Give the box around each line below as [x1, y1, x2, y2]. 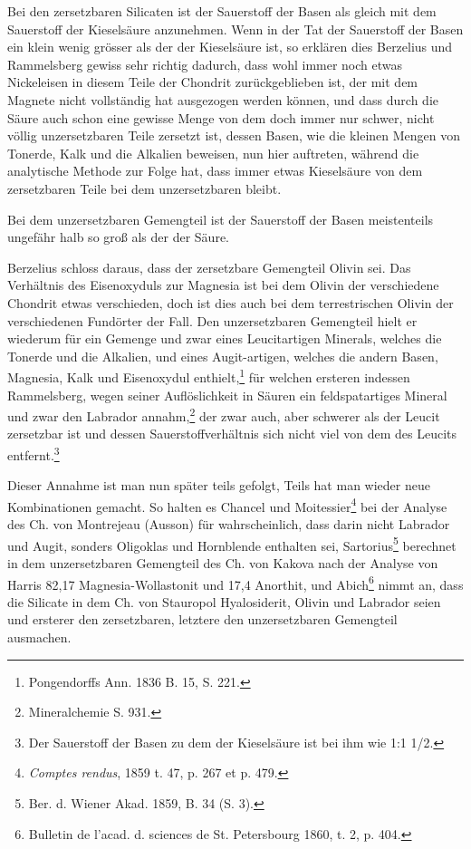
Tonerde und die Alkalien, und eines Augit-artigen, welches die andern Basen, [7, 346, 438, 365]
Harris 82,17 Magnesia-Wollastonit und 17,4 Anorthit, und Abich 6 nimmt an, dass [7, 572, 464, 593]
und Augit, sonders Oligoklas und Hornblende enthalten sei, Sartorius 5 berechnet [7, 533, 457, 555]
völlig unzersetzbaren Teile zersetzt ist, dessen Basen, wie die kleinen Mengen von [7, 126, 461, 145]
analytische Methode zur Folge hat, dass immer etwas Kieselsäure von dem [7, 161, 423, 180]
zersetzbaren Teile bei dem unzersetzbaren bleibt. [7, 178, 282, 198]
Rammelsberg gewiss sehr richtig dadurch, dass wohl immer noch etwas [7, 54, 403, 73]
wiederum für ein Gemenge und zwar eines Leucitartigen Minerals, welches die [7, 329, 442, 348]
